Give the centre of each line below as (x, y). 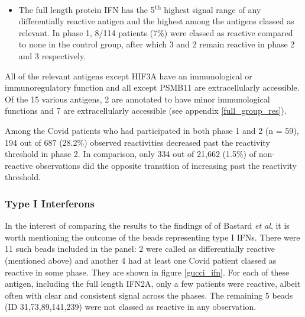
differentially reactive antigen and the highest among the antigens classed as (156, 21)
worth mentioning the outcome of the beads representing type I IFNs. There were (152, 237)
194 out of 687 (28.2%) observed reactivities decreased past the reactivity (137, 142)
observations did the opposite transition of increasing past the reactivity (166, 165)
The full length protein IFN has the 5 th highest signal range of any (140, 9)
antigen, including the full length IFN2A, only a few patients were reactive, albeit (153, 284)
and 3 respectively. (52, 56)
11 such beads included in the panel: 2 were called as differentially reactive (140, 249)
